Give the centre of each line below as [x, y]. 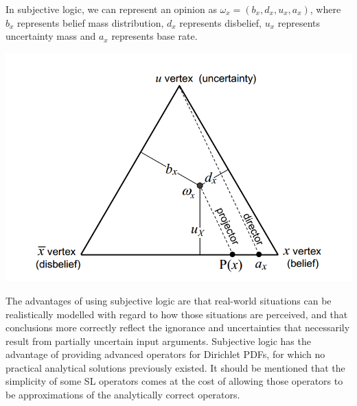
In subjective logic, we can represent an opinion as [111, 9]
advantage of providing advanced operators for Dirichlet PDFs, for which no [165, 354]
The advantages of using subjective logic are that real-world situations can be [169, 300]
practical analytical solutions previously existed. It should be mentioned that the [175, 367]
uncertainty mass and [51, 36]
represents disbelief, [221, 22]
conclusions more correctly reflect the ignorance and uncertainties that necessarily [178, 327]
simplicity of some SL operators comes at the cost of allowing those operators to [174, 381]
